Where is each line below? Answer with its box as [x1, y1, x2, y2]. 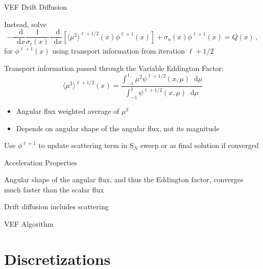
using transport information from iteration [52, 45, 185, 56]
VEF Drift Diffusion [4, 2, 67, 12]
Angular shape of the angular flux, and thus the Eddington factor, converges [4, 174, 244, 185]
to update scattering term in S [38, 140, 134, 151]
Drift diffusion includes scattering [4, 201, 109, 212]
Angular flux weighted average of [16, 105, 119, 116]
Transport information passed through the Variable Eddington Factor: [4, 62, 224, 73]
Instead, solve [4, 18, 46, 29]
